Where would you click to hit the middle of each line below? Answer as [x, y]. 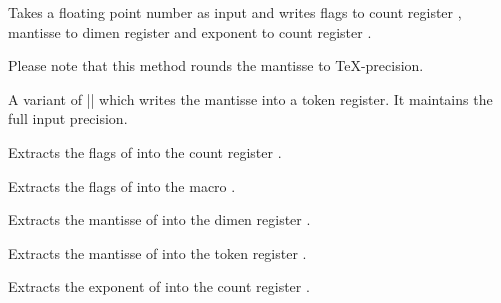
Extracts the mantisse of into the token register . [157, 252]
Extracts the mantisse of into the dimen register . [159, 219]
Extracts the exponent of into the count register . [159, 286]
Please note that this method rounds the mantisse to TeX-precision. [216, 65]
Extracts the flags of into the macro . [122, 185]
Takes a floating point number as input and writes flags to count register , [235, 12]
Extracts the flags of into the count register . [145, 151]
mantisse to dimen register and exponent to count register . [190, 31]
